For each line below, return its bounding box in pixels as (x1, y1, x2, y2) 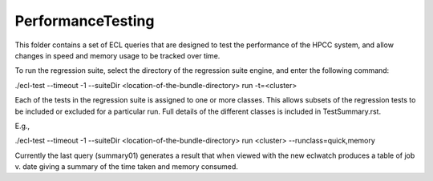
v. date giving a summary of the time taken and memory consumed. (14, 162, 238, 171)
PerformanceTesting (14, 12, 155, 30)
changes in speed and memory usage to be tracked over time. (14, 50, 221, 60)
